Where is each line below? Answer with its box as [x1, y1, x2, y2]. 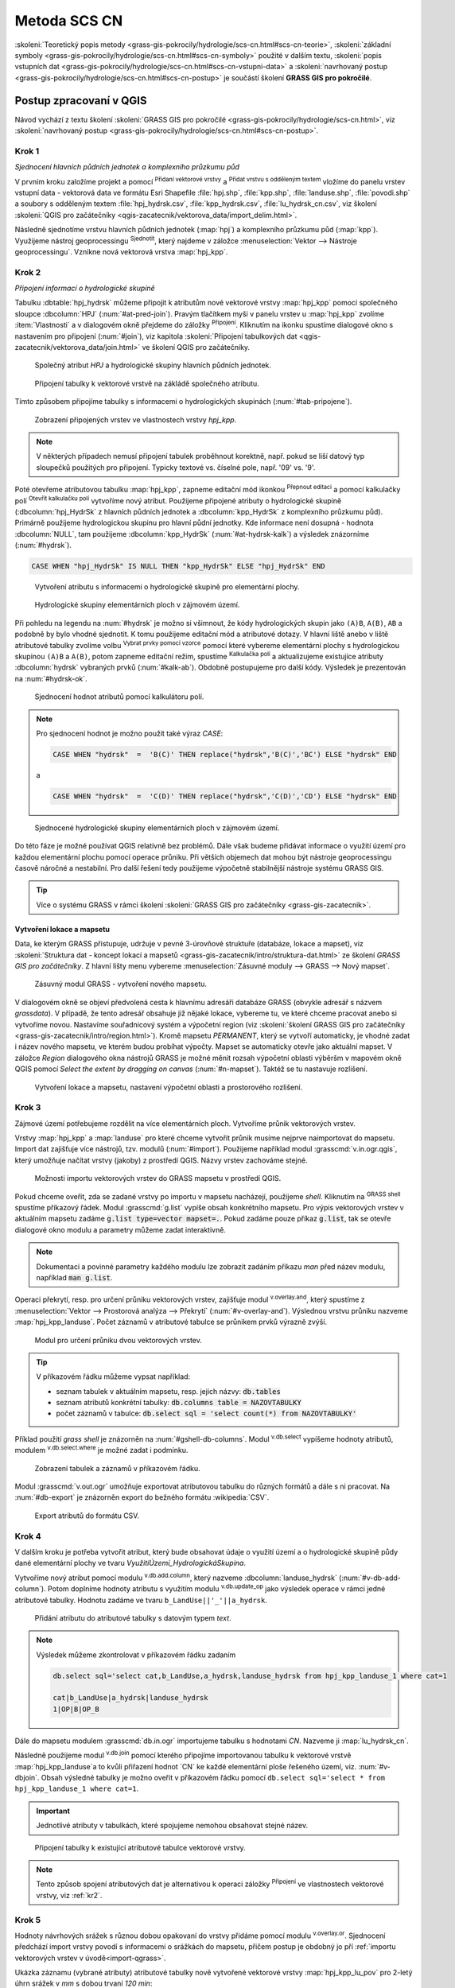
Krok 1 [14, 146, 40, 157]
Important [36, 1806, 71, 1815]
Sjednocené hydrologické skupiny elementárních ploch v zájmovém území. [34, 823, 280, 833]
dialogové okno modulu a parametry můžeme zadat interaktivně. [14, 1225, 227, 1234]
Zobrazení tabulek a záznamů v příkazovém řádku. [34, 1463, 200, 1473]
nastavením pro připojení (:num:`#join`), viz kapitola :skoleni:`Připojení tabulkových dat [14, 331, 297, 341]
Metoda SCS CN [14, 12, 123, 29]
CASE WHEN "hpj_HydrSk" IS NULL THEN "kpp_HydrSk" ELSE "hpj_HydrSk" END [31, 561, 325, 571]
